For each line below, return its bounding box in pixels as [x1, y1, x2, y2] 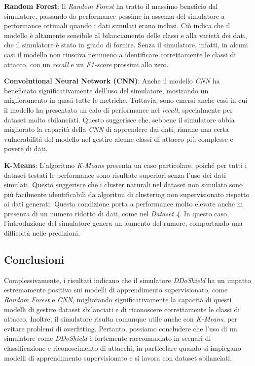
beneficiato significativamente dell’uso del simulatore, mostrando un [4, 85, 209, 95]
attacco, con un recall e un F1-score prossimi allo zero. [4, 59, 169, 69]
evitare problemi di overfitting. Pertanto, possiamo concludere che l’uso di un [4, 323, 237, 333]
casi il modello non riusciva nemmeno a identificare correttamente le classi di [4, 49, 236, 59]
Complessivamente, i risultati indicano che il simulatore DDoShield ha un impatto [4, 275, 251, 285]
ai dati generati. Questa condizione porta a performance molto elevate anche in [4, 199, 243, 209]
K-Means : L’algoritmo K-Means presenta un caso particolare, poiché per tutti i [4, 160, 247, 170]
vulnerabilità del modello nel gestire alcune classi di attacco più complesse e [4, 133, 233, 144]
